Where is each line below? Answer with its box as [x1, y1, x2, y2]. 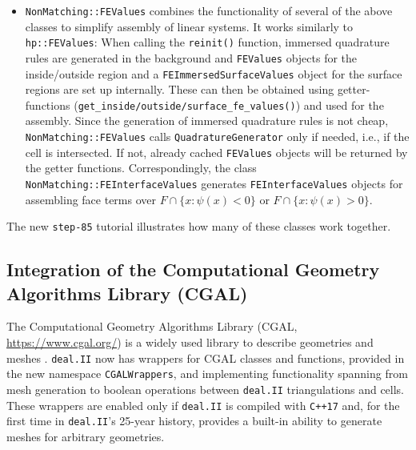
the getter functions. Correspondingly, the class [25, 159, 257, 176]
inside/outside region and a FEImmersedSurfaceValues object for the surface [25, 65, 402, 82]
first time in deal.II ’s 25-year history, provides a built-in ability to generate [6, 412, 382, 429]
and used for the [303, 96, 384, 113]
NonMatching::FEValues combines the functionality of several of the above [25, 2, 393, 18]
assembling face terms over [25, 191, 157, 207]
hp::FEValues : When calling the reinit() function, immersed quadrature [25, 34, 390, 50]
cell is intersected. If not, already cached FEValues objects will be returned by [25, 143, 408, 160]
